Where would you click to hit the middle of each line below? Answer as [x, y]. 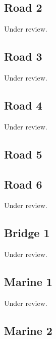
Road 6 [23, 184]
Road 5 [23, 154]
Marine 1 [28, 282]
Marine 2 [28, 330]
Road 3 [23, 56]
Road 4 [23, 105]
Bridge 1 [27, 233]
